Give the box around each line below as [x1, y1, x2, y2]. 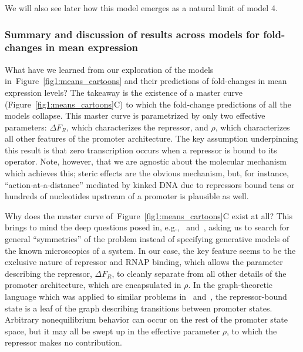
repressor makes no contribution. [5, 336, 122, 348]
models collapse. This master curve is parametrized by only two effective [5, 109, 265, 122]
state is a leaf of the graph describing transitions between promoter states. [5, 301, 272, 314]
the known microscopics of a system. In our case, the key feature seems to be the [5, 244, 296, 256]
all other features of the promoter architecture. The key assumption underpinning [5, 132, 298, 145]
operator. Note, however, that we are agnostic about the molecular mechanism [5, 155, 287, 167]
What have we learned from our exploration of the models [5, 63, 214, 75]
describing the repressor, [5, 267, 92, 279]
